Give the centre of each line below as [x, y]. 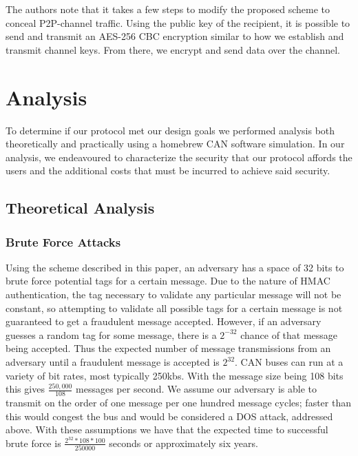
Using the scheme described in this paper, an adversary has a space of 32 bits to [175, 267]
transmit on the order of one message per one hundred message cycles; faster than [178, 403]
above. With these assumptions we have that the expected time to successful [167, 429]
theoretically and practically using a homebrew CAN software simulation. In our [175, 144]
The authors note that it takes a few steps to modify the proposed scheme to [168, 9]
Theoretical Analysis [80, 208]
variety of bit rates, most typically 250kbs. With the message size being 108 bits [175, 375]
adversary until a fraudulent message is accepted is [113, 362]
